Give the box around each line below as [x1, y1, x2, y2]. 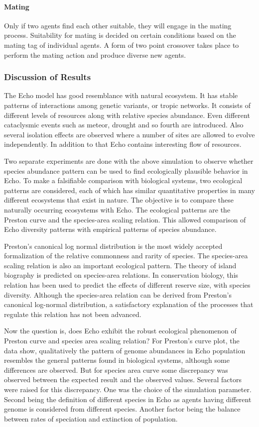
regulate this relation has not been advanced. [4, 309, 141, 319]
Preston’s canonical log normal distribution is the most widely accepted [4, 240, 223, 251]
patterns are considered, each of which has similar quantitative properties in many [4, 185, 255, 195]
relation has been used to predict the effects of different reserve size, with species [4, 280, 251, 290]
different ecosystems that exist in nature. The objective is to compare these [4, 195, 234, 205]
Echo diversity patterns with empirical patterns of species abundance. [4, 224, 217, 234]
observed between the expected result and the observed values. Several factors [4, 374, 242, 385]
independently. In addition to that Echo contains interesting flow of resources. [4, 139, 242, 149]
